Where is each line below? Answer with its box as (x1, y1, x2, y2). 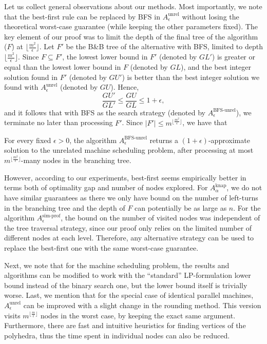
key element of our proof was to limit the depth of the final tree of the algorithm (4, 31, 258, 42)
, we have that (182, 117, 227, 128)
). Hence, (110, 82, 139, 92)
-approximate (208, 134, 250, 145)
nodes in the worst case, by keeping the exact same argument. (40, 310, 236, 320)
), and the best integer (180, 62, 251, 72)
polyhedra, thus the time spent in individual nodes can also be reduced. (4, 330, 230, 340)
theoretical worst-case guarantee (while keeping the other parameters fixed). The (4, 21, 258, 32)
